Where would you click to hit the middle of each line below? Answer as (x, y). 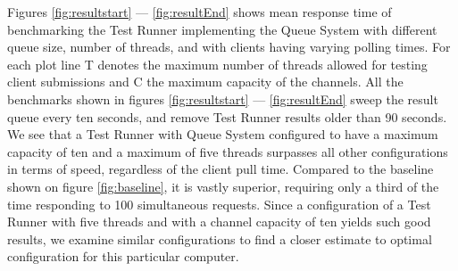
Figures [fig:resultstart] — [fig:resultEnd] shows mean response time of (200, 12)
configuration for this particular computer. (123, 256)
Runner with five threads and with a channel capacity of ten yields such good (219, 222)
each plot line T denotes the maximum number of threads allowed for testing (217, 64)
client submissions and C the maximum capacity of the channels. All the (205, 82)
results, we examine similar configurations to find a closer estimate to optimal (220, 238)
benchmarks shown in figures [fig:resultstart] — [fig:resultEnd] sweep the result (223, 99)
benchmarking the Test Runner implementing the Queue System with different (222, 29)
